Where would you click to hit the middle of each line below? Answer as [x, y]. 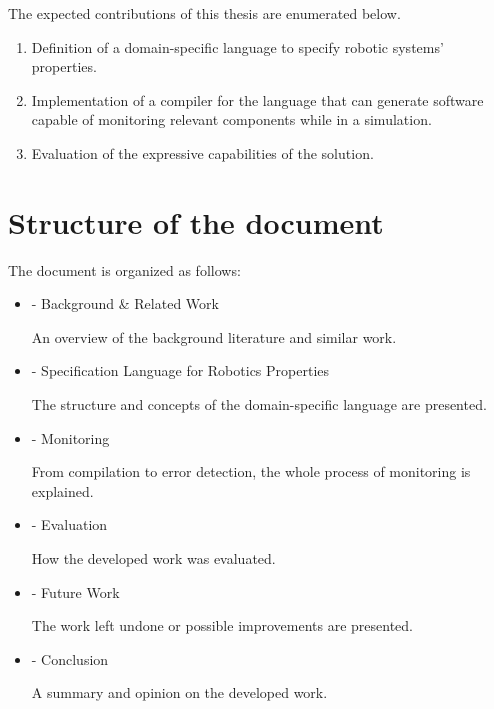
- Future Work [75, 591]
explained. [62, 490]
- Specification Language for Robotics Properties [180, 370]
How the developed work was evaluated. [153, 558]
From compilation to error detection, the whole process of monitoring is [251, 471]
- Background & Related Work [125, 303]
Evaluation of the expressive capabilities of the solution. [202, 152]
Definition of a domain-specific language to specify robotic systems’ [237, 46]
